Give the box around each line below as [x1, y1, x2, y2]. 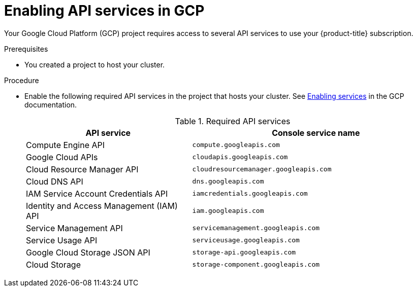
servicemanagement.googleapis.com [192, 224, 320, 232]
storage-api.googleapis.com [192, 248, 296, 257]
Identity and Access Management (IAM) [26, 200, 178, 211]
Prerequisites [4, 44, 48, 53]
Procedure [4, 76, 39, 85]
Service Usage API [26, 235, 98, 245]
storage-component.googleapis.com [192, 261, 320, 269]
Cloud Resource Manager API [26, 164, 139, 174]
